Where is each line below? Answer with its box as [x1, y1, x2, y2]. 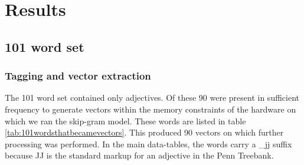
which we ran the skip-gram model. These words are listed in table [5, 114, 246, 127]
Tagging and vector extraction [5, 68, 151, 83]
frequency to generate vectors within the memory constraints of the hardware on [5, 103, 296, 115]
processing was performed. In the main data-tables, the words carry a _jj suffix [5, 137, 292, 150]
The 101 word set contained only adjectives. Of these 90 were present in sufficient [5, 91, 299, 104]
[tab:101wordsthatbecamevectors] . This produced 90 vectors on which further [5, 126, 284, 138]
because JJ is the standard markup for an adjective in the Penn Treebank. [5, 149, 274, 161]
